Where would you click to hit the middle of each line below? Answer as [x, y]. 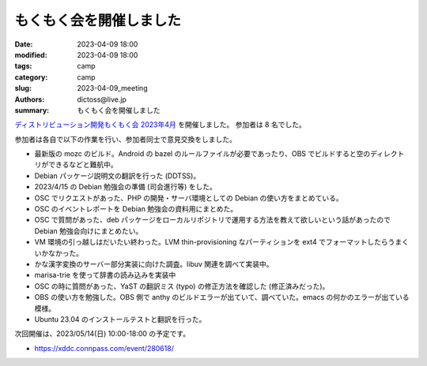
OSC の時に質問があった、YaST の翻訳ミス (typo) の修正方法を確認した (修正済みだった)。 [182, 286]
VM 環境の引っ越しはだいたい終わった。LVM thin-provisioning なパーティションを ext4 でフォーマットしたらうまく [221, 242]
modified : [31, 54]
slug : [23, 88]
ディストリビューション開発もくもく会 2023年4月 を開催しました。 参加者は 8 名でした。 [160, 125]
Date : [24, 44]
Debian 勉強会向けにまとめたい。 [89, 231]
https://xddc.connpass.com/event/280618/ [104, 348]
